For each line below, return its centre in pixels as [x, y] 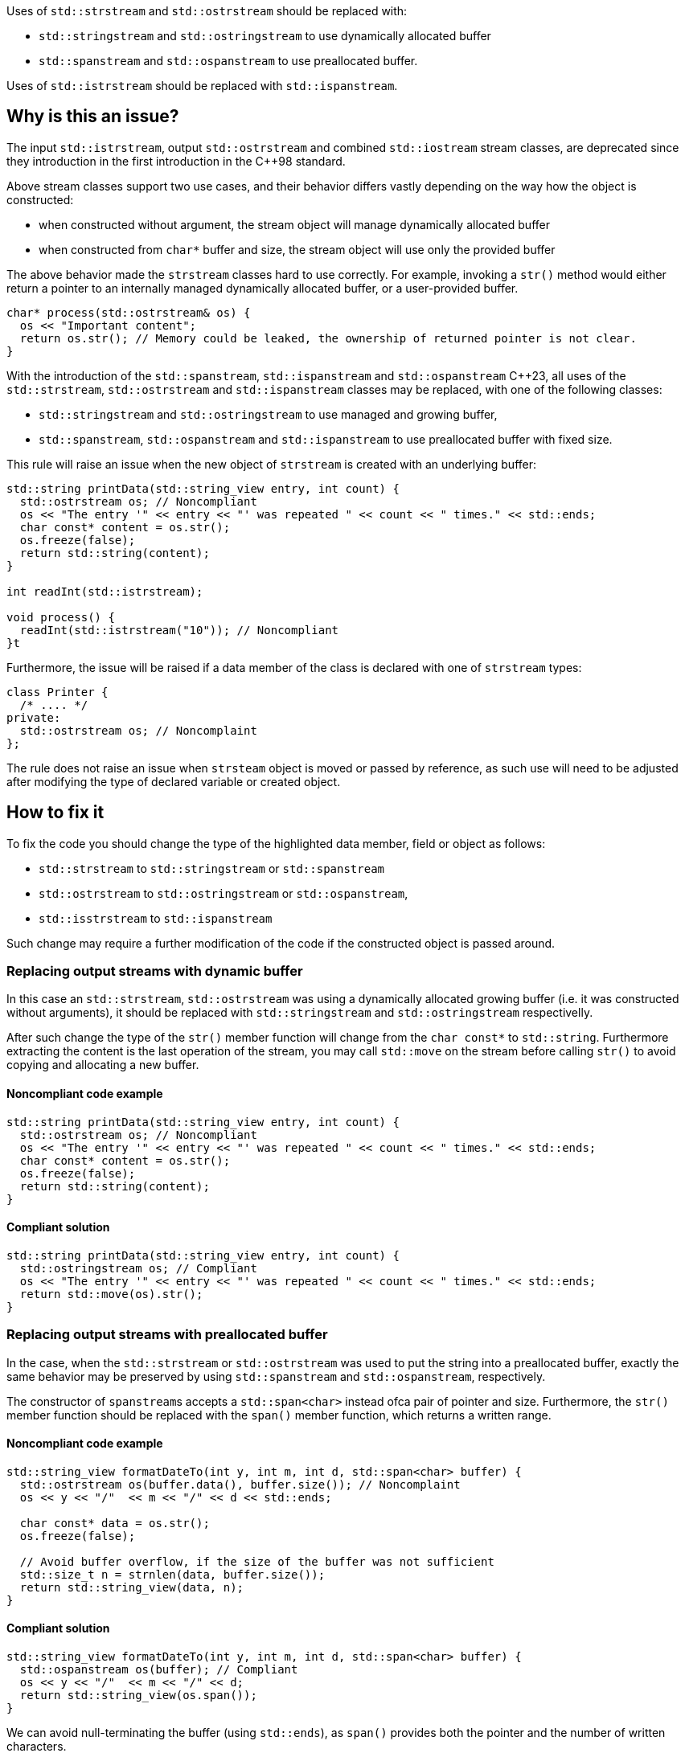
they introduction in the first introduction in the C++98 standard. [176, 161]
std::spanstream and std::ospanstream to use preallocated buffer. [228, 61]
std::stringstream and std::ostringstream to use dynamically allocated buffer [265, 36]
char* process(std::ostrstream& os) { [129, 312]
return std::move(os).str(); [111, 1294]
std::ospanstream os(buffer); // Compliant [159, 1670]
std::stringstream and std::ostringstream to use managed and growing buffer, [268, 414]
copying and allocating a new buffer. [103, 1065]
